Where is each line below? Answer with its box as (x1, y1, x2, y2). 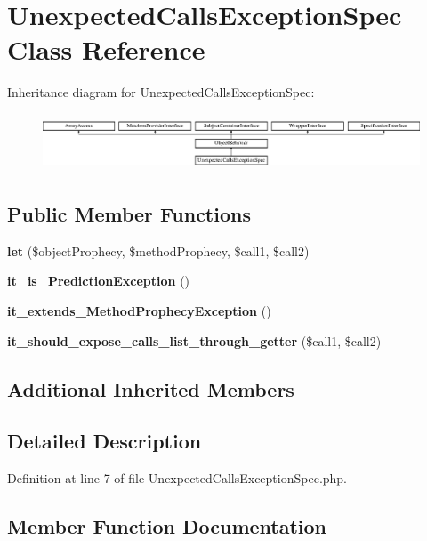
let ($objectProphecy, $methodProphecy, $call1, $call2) (7, 241, 310, 260)
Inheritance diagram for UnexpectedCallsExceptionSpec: (7, 83, 315, 101)
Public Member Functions (7, 200, 251, 228)
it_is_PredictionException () (7, 271, 190, 290)
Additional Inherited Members (7, 375, 294, 402)
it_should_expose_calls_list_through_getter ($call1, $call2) (7, 331, 382, 350)
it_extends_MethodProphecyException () (7, 302, 271, 320)
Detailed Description (7, 427, 202, 455)
